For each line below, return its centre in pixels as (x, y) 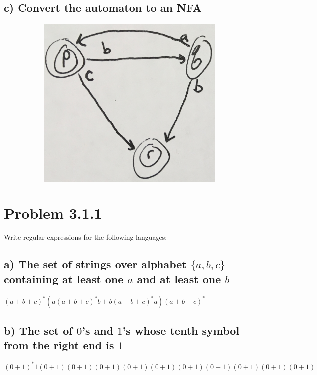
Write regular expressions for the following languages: (86, 237)
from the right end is (59, 345)
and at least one (179, 279)
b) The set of (38, 330)
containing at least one (64, 279)
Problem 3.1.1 (53, 213)
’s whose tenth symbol (181, 330)
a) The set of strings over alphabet (95, 264)
